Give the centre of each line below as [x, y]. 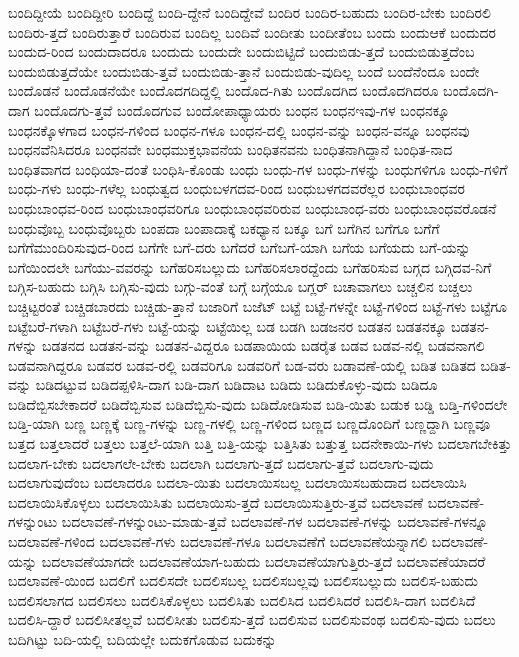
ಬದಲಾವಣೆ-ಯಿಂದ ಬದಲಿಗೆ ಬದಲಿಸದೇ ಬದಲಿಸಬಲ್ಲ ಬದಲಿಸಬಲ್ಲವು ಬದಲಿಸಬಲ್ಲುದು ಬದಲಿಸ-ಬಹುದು [243, 580]
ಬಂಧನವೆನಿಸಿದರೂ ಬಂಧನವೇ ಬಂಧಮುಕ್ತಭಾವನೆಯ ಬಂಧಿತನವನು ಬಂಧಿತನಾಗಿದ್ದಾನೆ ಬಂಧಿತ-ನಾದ [230, 149]
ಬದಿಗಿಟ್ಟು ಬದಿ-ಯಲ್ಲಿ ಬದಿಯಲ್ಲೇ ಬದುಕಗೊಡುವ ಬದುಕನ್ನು [142, 639]
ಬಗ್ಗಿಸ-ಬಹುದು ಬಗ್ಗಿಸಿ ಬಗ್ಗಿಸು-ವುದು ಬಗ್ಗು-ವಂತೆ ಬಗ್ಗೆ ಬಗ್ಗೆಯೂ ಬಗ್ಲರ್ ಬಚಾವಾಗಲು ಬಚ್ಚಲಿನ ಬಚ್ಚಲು [240, 286]
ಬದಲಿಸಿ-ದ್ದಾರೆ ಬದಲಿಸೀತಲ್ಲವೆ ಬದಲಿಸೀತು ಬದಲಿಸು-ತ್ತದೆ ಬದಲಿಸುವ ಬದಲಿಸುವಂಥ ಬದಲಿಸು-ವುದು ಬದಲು [252, 619]
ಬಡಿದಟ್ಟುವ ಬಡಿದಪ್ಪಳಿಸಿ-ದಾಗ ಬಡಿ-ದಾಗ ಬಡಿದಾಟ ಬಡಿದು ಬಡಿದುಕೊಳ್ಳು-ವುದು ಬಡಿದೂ [236, 384]
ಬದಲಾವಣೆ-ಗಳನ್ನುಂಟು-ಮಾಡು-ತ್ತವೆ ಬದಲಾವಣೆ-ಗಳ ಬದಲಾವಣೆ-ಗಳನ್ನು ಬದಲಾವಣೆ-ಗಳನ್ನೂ [274, 521]
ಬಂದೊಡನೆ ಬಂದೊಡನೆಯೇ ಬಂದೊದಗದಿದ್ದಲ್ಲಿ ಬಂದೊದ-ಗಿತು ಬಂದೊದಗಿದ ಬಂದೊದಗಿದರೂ [223, 90]
